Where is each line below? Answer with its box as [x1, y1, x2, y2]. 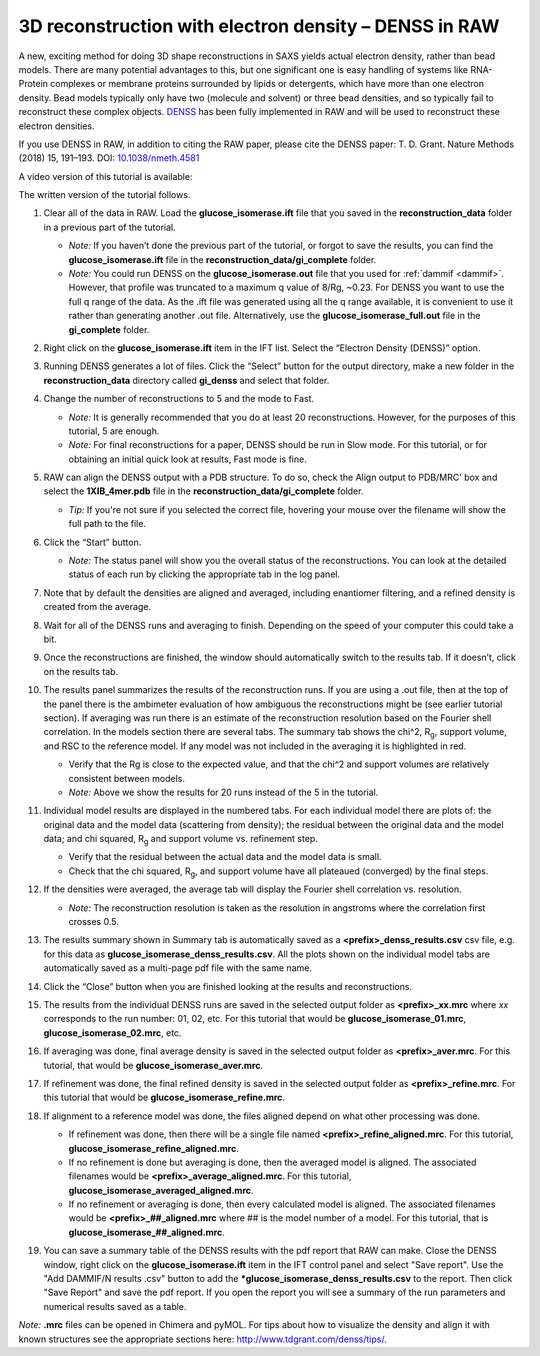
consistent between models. [68, 772, 185, 784]
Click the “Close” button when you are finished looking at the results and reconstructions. [43, 980, 413, 992]
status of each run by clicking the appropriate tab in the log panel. [68, 568, 340, 580]
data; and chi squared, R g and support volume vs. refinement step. [43, 833, 319, 847]
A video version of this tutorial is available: [18, 170, 193, 182]
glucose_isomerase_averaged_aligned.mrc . [68, 1184, 254, 1196]
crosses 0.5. [68, 916, 119, 928]
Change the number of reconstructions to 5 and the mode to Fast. [43, 393, 315, 405]
